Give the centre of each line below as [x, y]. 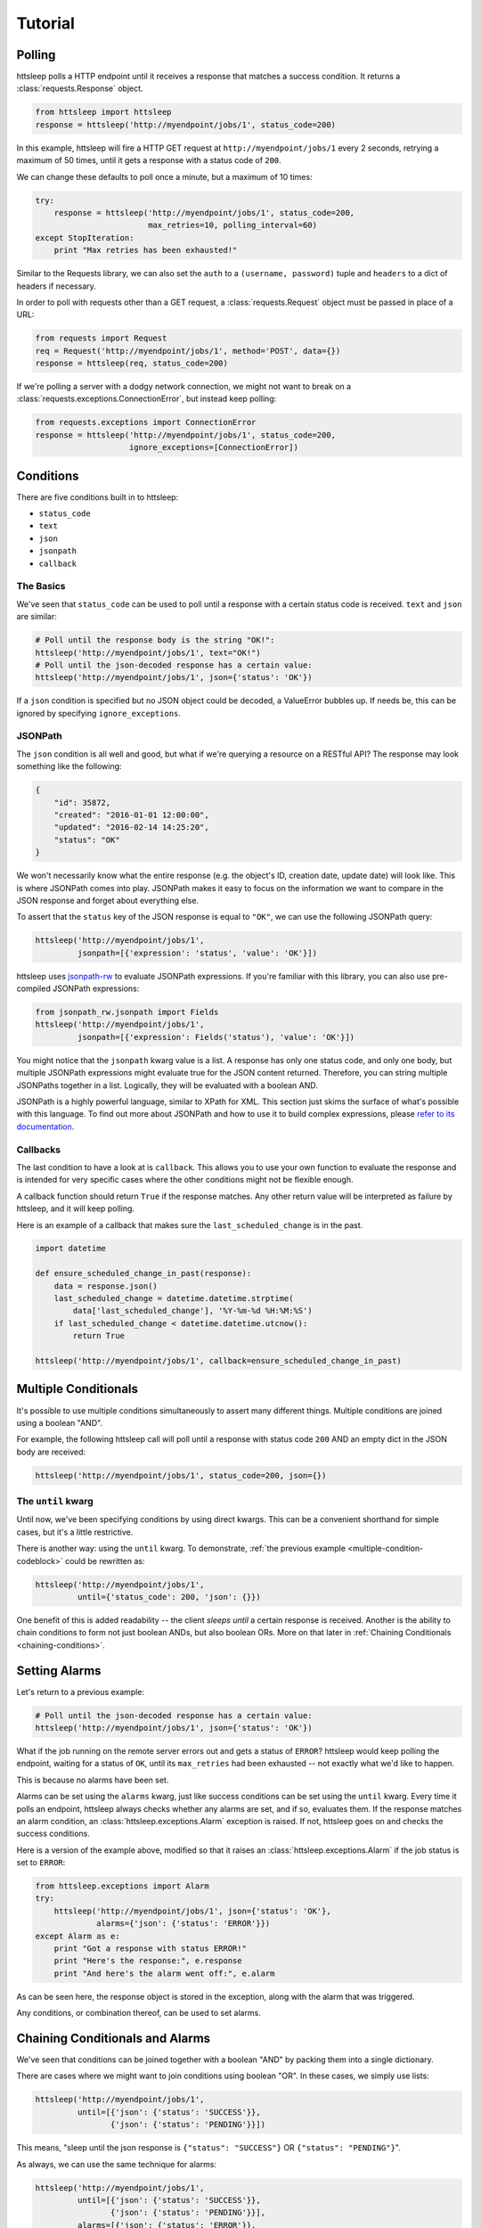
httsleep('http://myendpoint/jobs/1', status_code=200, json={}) [181, 1475]
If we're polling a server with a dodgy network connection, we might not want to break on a [184, 387]
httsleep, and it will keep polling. [76, 1208]
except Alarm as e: [77, 1936]
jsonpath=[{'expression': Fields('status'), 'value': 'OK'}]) [216, 1037]
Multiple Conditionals [77, 1389]
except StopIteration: [85, 238]
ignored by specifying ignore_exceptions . [99, 713]
